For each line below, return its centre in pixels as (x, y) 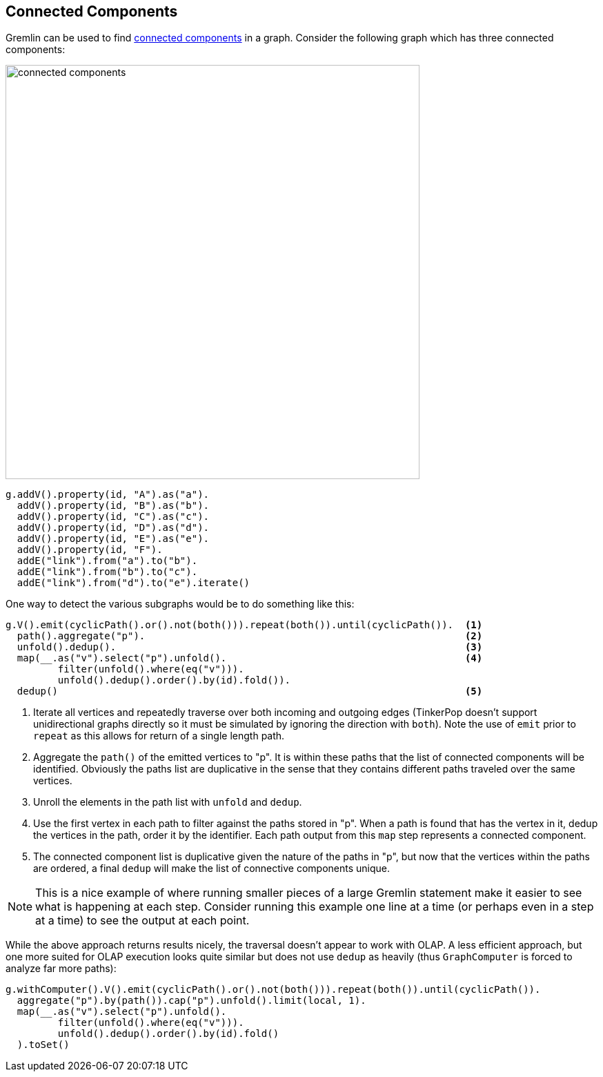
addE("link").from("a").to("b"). (107, 561)
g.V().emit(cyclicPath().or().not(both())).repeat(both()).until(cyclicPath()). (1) (244, 625)
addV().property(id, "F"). (90, 550)
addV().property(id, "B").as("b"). (113, 506)
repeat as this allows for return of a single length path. (159, 736)
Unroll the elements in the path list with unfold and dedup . (168, 802)
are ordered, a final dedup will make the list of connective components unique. (212, 869)
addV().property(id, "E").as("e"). (113, 539)
